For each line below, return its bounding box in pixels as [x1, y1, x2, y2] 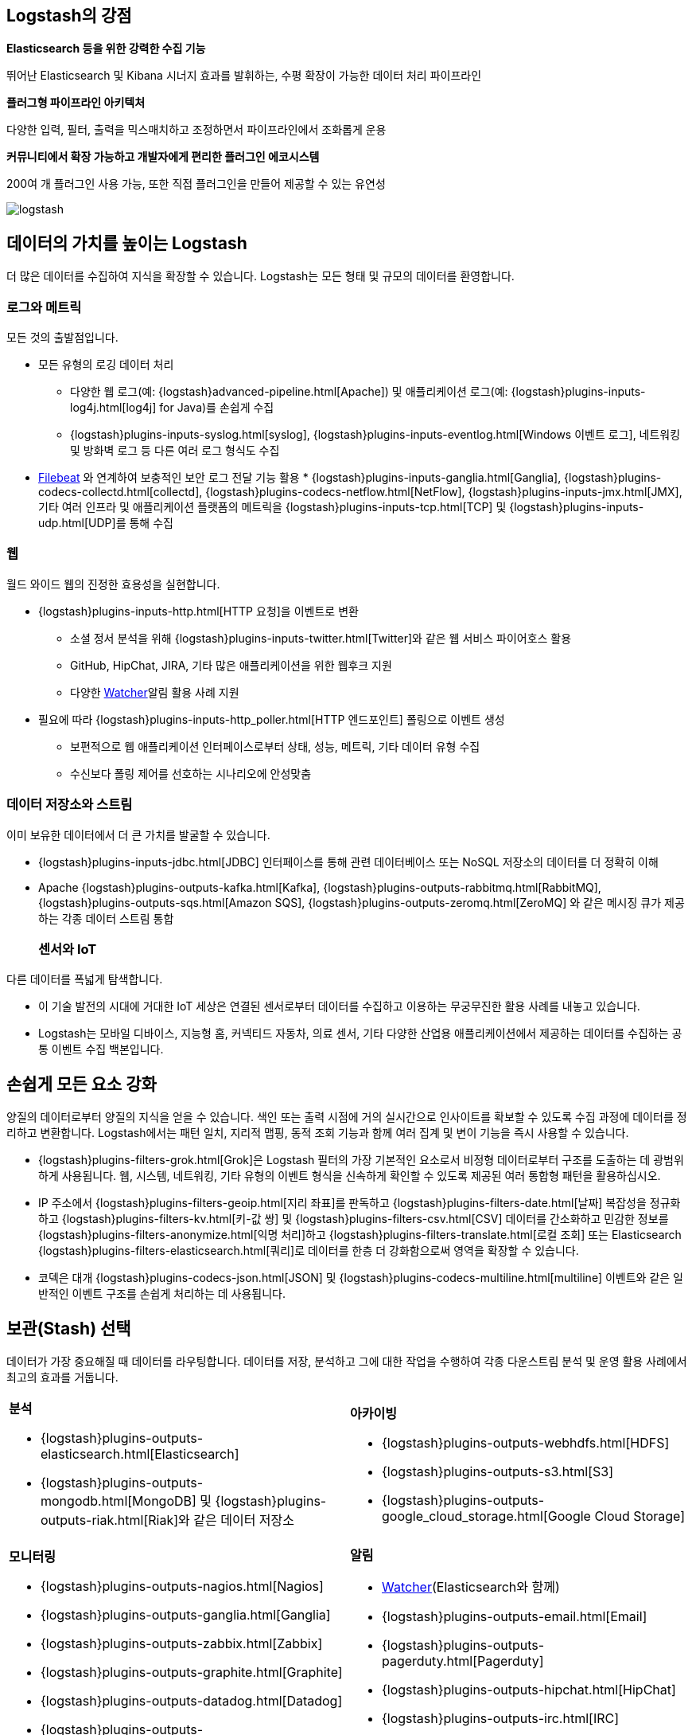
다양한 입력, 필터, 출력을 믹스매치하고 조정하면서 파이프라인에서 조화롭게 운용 [6, 123, 387, 137]
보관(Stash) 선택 [6, 1318, 131, 1338]
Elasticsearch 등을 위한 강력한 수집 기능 [6, 41, 206, 56]
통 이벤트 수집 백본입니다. [38, 1042, 164, 1057]
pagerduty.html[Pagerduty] [382, 1652, 544, 1669]
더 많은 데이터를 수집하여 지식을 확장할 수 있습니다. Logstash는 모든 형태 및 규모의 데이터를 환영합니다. [6, 269, 515, 283]
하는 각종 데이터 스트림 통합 [38, 911, 174, 925]
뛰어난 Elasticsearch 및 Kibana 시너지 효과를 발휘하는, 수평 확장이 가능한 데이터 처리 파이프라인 [6, 68, 482, 83]
